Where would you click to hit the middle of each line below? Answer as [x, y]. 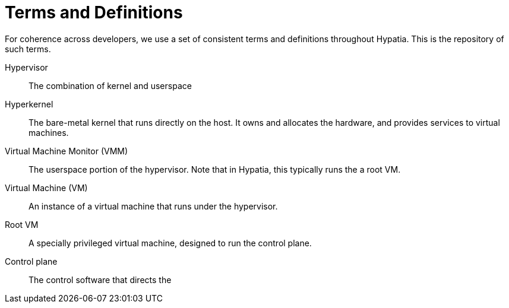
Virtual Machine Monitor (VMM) [67, 151]
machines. [49, 132]
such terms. [28, 49]
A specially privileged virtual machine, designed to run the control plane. [170, 243]
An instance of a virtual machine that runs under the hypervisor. [153, 206]
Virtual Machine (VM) [46, 188]
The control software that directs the [100, 280]
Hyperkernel [29, 104]
